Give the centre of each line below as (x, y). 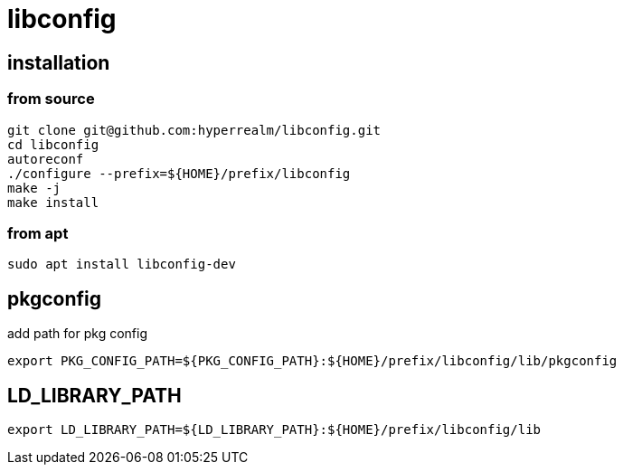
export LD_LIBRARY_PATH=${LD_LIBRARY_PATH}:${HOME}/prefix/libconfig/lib (274, 429)
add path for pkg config (77, 334)
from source (51, 99)
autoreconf (46, 159)
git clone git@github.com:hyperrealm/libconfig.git (194, 130)
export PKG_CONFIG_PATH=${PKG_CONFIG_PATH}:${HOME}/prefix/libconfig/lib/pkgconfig (312, 361)
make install (53, 202)
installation (59, 62)
